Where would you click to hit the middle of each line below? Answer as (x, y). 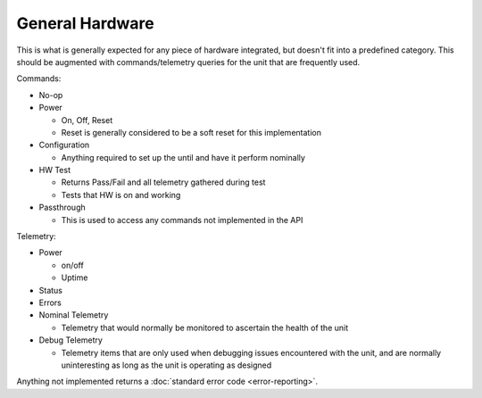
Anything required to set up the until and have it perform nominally (183, 157)
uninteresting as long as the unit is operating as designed (166, 365)
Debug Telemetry (71, 340)
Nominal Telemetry (74, 315)
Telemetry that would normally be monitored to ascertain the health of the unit (205, 328)
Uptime (75, 278)
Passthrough (62, 207)
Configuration (64, 145)
